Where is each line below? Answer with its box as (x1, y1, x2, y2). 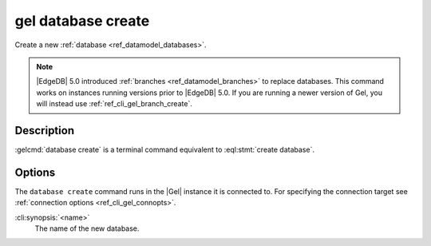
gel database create (14, 12, 150, 30)
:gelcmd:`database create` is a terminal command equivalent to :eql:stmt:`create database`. (14, 145, 315, 155)
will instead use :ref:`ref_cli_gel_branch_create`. (36, 99, 193, 109)
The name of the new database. (34, 224, 140, 233)
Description (14, 124, 75, 137)
